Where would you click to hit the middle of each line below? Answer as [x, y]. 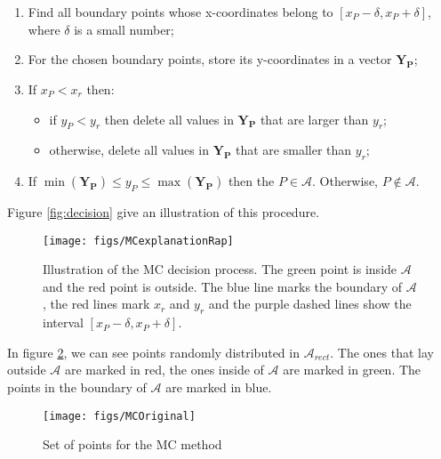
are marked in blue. [219, 387]
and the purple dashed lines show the [310, 304]
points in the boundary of [77, 387]
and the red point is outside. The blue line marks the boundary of [223, 286]
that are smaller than [294, 150]
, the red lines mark [96, 304]
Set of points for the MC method [132, 444]
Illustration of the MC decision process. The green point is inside [220, 269]
